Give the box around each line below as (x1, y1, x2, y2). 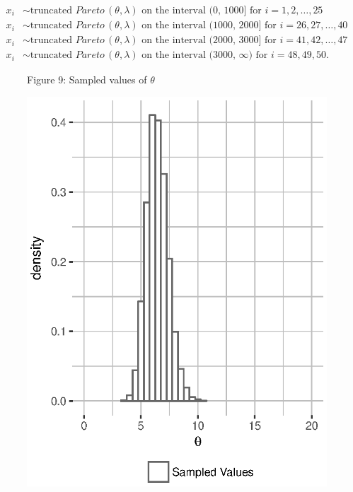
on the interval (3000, (141, 50, 236, 61)
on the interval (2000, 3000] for (141, 35, 277, 46)
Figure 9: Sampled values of (27, 72, 147, 87)
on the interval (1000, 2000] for (141, 20, 277, 31)
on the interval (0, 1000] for (141, 6, 262, 16)
